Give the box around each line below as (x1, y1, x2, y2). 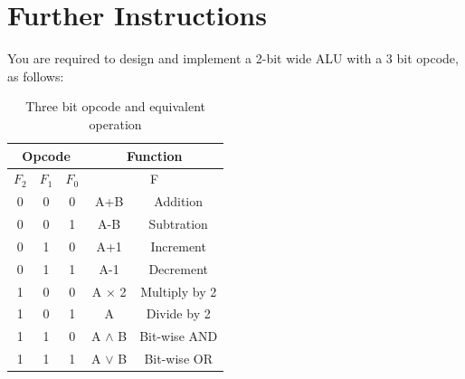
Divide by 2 (146, 304, 211, 323)
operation (89, 114, 142, 133)
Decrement (148, 259, 208, 278)
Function (126, 146, 183, 165)
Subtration (148, 214, 208, 233)
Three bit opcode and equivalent (25, 97, 205, 116)
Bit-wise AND (139, 327, 218, 346)
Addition (154, 192, 204, 211)
